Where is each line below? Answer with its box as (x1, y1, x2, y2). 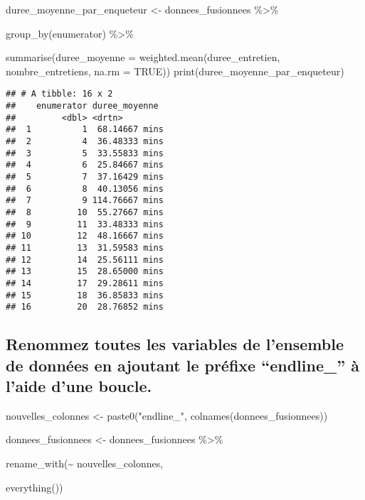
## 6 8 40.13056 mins (6, 183, 164, 194)
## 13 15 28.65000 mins (6, 266, 164, 277)
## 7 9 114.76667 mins (6, 195, 164, 206)
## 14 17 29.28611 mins (6, 278, 164, 288)
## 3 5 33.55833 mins (6, 148, 164, 158)
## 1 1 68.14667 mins (6, 124, 164, 135)
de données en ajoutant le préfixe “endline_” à (6, 354, 360, 376)
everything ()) (6, 479, 63, 494)
